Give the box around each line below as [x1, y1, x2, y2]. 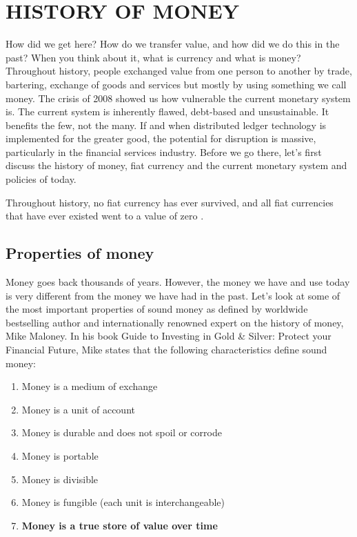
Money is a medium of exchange [21, 379, 158, 393]
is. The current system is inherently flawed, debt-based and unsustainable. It [6, 104, 329, 119]
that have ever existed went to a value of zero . [6, 208, 204, 223]
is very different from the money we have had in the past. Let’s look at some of [6, 288, 340, 302]
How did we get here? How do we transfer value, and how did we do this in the [6, 37, 340, 51]
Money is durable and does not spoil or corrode [21, 425, 222, 440]
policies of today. [6, 172, 76, 186]
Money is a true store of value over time [21, 518, 218, 532]
